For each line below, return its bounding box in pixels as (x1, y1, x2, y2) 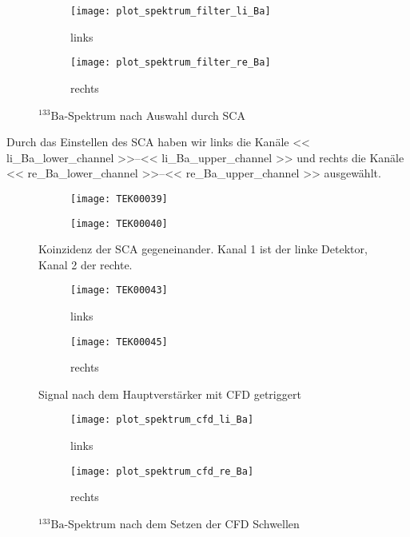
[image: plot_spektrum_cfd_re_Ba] (70, 465, 254, 477)
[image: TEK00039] (70, 193, 168, 205)
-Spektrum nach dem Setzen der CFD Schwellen (64, 515, 300, 531)
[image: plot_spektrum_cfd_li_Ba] (70, 414, 254, 426)
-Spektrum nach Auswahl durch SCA (64, 106, 245, 123)
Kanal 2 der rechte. (38, 256, 133, 272)
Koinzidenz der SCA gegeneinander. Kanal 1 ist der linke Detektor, (38, 241, 368, 257)
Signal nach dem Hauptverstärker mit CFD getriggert (38, 385, 301, 402)
